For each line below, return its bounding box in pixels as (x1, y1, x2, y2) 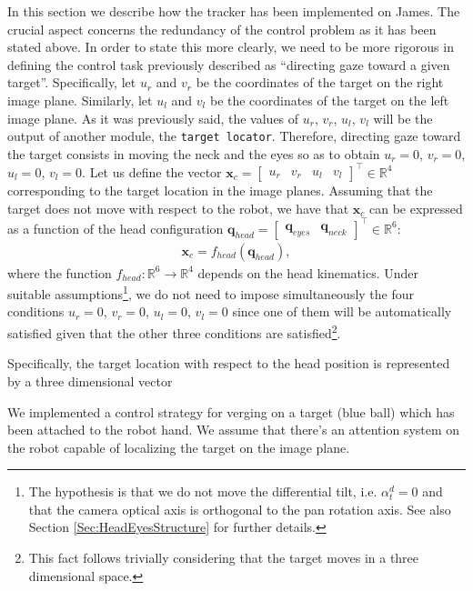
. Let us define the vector (82, 162, 222, 181)
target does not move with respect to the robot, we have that (7, 198, 349, 217)
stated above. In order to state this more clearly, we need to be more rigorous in (7, 37, 454, 56)
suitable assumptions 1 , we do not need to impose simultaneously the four (7, 282, 415, 303)
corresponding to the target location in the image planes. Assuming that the (7, 180, 433, 199)
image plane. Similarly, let (7, 90, 153, 109)
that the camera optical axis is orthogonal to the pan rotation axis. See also (28, 499, 451, 518)
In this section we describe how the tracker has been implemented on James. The (7, 2, 460, 20)
